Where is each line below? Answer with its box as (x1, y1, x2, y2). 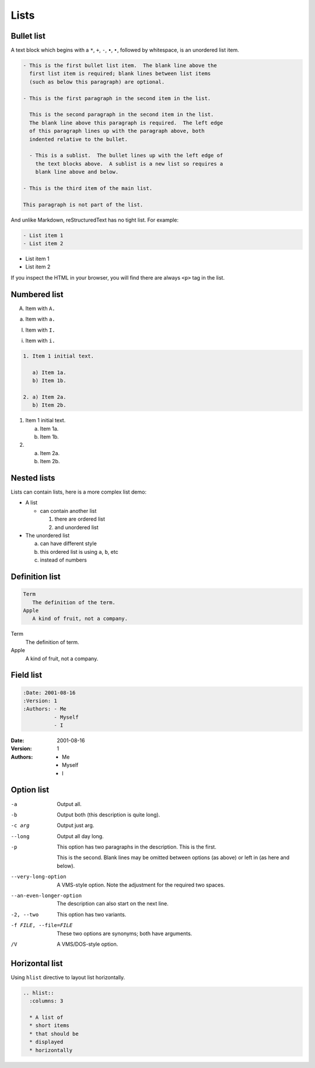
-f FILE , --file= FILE (10, 922, 73, 929)
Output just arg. (57, 822, 94, 829)
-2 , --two (10, 911, 39, 918)
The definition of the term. (32, 599, 116, 605)
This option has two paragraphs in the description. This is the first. (57, 843, 217, 850)
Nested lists (10, 473, 55, 483)
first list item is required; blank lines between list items (29, 70, 211, 77)
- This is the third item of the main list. (23, 185, 153, 191)
